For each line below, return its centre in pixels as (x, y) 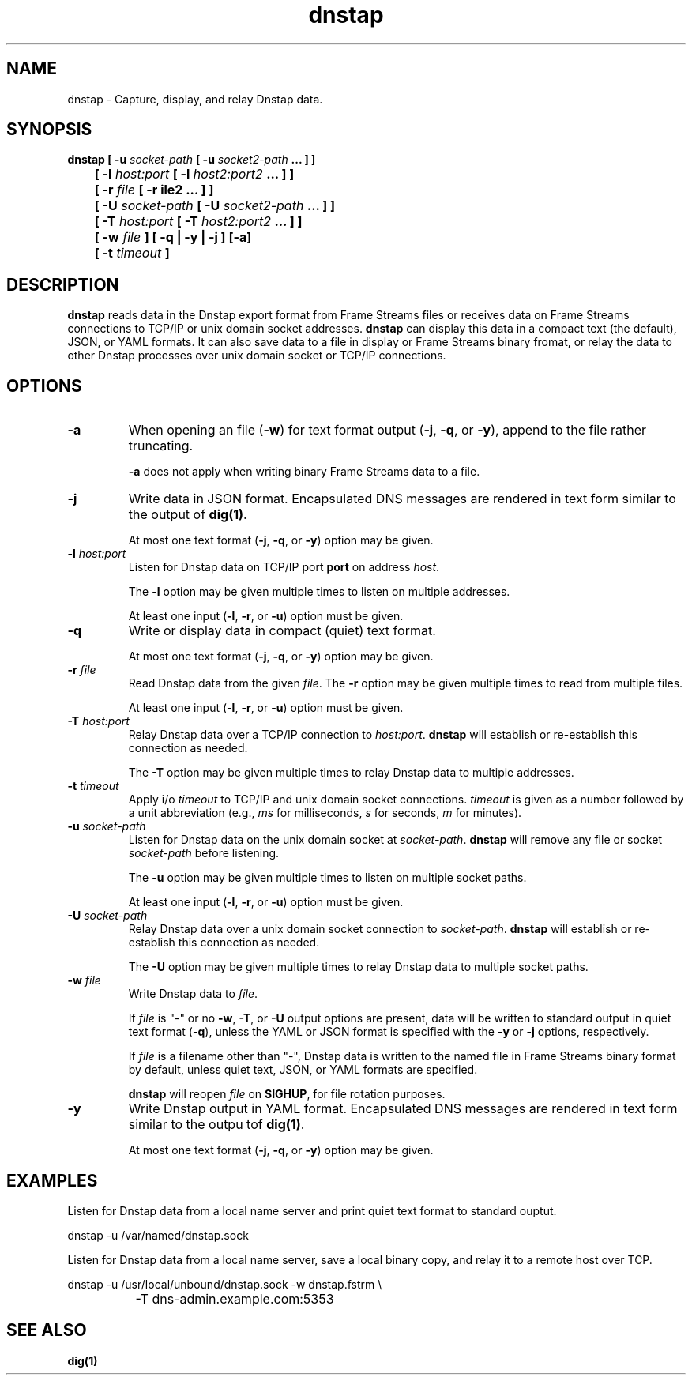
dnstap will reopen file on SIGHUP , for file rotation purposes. (287, 1094)
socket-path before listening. (204, 853)
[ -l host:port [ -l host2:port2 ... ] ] (194, 174)
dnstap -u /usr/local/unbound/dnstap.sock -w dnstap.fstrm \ (225, 1284)
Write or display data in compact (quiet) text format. (282, 631)
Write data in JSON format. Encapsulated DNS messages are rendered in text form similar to (402, 499)
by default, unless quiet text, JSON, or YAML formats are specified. (303, 1070)
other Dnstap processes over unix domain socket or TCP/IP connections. (257, 356)
